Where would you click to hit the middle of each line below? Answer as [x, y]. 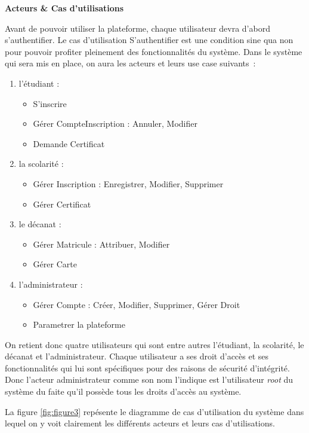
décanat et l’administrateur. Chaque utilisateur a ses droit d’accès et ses [137, 356]
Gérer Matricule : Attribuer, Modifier [101, 244]
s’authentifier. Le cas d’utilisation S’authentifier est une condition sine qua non [149, 40]
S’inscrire [50, 103]
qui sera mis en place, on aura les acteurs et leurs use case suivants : [130, 63]
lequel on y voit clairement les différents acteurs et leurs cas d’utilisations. [140, 423]
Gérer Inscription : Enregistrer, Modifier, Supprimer [128, 183]
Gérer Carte [55, 264]
